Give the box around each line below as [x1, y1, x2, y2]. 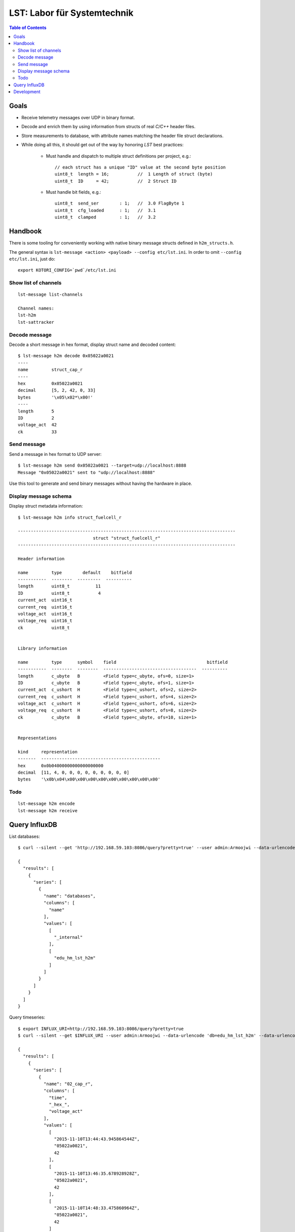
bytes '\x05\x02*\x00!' [18, 394, 93, 400]
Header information [18, 556, 65, 561]
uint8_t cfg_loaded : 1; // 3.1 [55, 207, 156, 213]
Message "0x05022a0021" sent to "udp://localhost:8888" [18, 470, 155, 475]
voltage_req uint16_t [18, 618, 73, 623]
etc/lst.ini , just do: [9, 256, 56, 262]
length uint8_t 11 [18, 583, 101, 589]
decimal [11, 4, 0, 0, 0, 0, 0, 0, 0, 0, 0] [18, 769, 130, 775]
